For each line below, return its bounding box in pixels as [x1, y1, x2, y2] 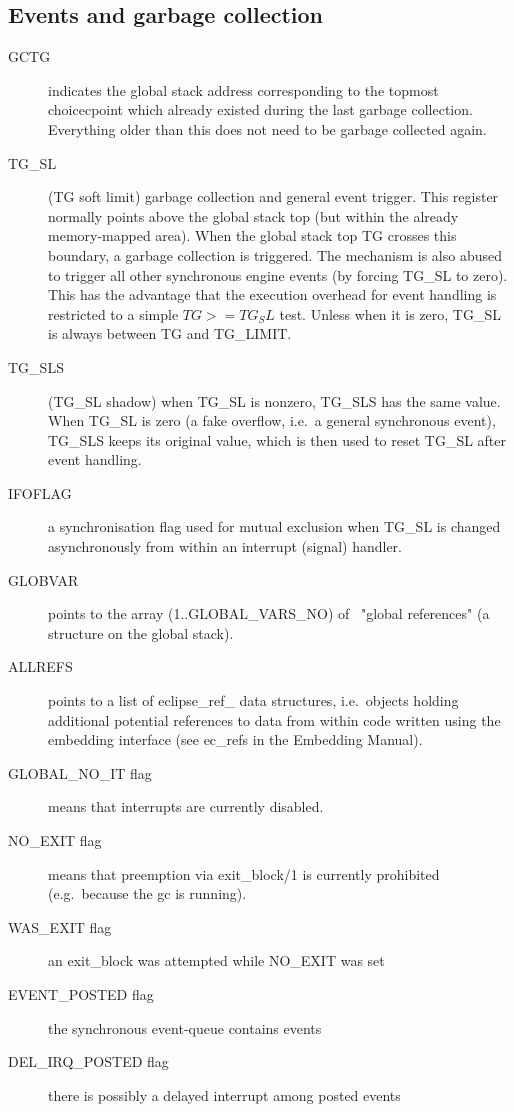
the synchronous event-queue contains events [48, 1017, 322, 1038]
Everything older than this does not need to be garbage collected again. [48, 118, 487, 139]
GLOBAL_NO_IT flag [8, 762, 152, 783]
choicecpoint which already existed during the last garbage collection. [48, 99, 473, 120]
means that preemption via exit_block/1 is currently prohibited [48, 863, 440, 884]
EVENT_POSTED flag [8, 983, 154, 1004]
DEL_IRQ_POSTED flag [8, 1051, 169, 1072]
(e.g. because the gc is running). [48, 883, 247, 904]
